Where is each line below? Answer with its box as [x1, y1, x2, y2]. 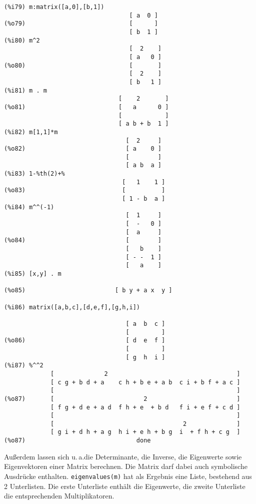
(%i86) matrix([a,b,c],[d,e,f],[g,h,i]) [4, 303, 140, 311]
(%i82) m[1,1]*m [4, 128, 58, 136]
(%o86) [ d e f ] [4, 337, 165, 344]
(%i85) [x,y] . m [4, 270, 61, 277]
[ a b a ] [125, 162, 161, 169]
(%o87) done [4, 437, 151, 444]
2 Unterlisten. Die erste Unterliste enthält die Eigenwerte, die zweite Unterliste [4, 480, 245, 491]
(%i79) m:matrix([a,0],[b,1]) [4, 4, 104, 11]
